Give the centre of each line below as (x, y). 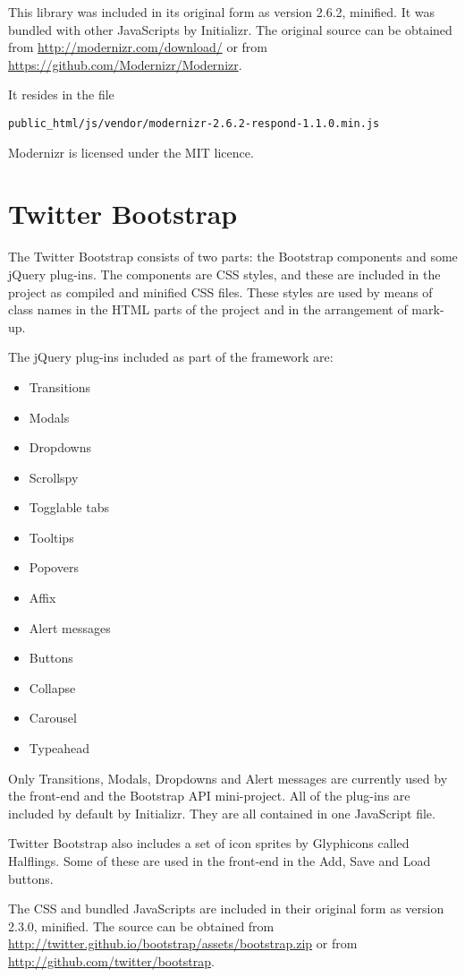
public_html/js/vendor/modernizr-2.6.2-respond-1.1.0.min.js (194, 123)
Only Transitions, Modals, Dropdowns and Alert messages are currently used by (228, 778)
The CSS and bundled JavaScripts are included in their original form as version (226, 908)
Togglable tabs (69, 507)
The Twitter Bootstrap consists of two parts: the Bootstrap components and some (233, 257)
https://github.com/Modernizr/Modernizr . (125, 64)
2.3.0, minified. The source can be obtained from (141, 926)
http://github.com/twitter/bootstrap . (111, 960)
